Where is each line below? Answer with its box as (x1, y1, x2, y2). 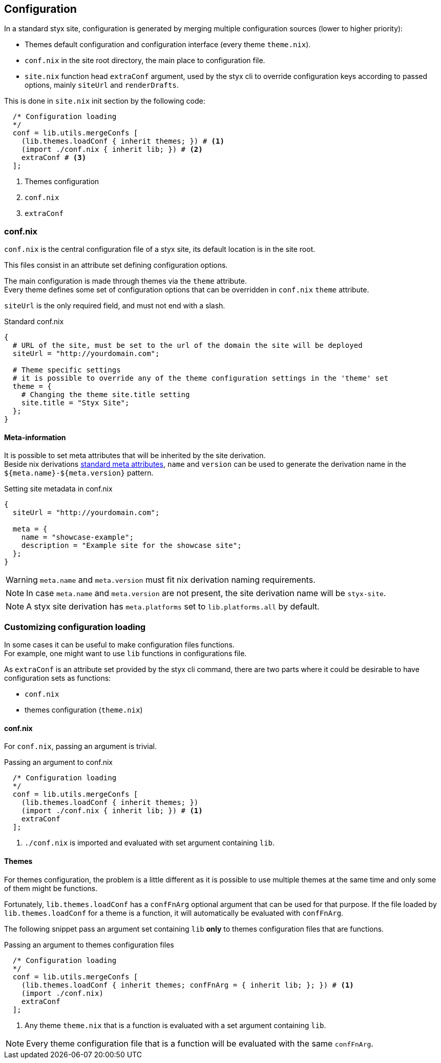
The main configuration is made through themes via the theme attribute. (4, 277, 247, 286)
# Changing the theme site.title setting (21, 390, 190, 399)
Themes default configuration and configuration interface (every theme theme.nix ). (25, 40, 311, 49)
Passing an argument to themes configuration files (4, 940, 174, 949)
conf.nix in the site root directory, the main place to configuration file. (25, 56, 265, 65)
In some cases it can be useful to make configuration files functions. (4, 640, 235, 649)
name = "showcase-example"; (21, 533, 134, 542)
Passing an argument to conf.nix (4, 758, 113, 767)
